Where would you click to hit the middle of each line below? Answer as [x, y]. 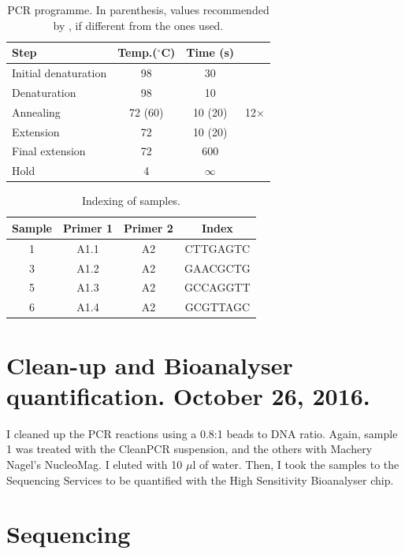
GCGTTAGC [217, 307]
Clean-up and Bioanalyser [150, 364]
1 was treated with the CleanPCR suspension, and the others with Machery [189, 449]
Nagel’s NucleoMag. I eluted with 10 [95, 464]
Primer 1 [87, 227]
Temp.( [137, 52]
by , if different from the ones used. [138, 25]
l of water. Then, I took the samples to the [296, 464]
